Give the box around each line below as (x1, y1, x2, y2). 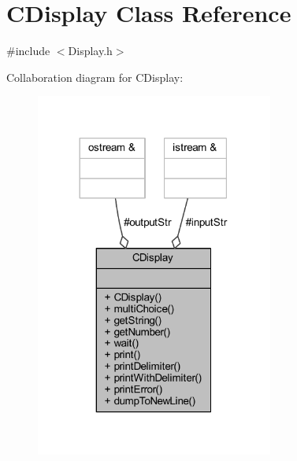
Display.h (68, 42, 113, 59)
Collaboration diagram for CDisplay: (6, 68, 184, 85)
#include (6, 42, 50, 59)
